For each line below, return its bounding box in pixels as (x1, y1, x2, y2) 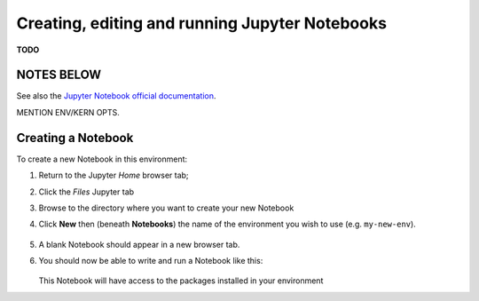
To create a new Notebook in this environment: (16, 154, 188, 164)
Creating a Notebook (16, 130, 134, 146)
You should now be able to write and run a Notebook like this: (38, 256, 263, 266)
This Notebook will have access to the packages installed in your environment (38, 275, 324, 286)
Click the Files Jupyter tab (38, 186, 135, 197)
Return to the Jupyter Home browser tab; (38, 170, 190, 181)
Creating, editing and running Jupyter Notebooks (16, 13, 388, 33)
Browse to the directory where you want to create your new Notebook (38, 202, 294, 213)
